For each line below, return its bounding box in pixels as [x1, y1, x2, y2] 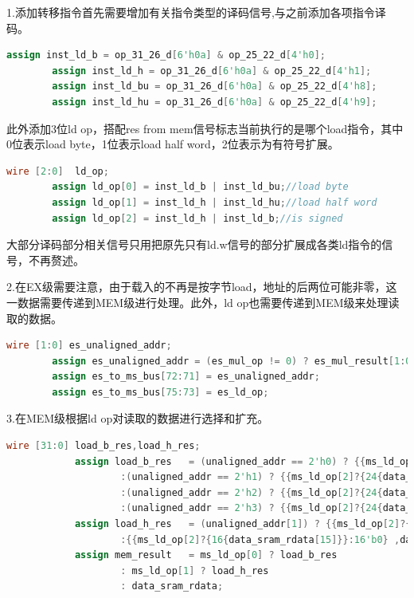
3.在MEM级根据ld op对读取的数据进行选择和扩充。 [6, 410, 269, 427]
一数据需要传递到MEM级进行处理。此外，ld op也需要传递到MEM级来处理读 [6, 293, 400, 310]
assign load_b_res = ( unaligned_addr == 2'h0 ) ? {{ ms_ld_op [74, 455, 412, 467]
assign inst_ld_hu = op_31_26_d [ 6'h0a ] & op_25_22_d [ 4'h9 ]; [52, 96, 377, 108]
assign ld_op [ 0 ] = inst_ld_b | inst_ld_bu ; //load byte [52, 181, 349, 193]
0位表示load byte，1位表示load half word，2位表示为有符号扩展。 [6, 136, 339, 152]
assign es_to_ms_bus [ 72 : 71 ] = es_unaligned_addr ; [52, 371, 320, 383]
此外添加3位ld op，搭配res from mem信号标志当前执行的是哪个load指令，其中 [6, 120, 404, 136]
